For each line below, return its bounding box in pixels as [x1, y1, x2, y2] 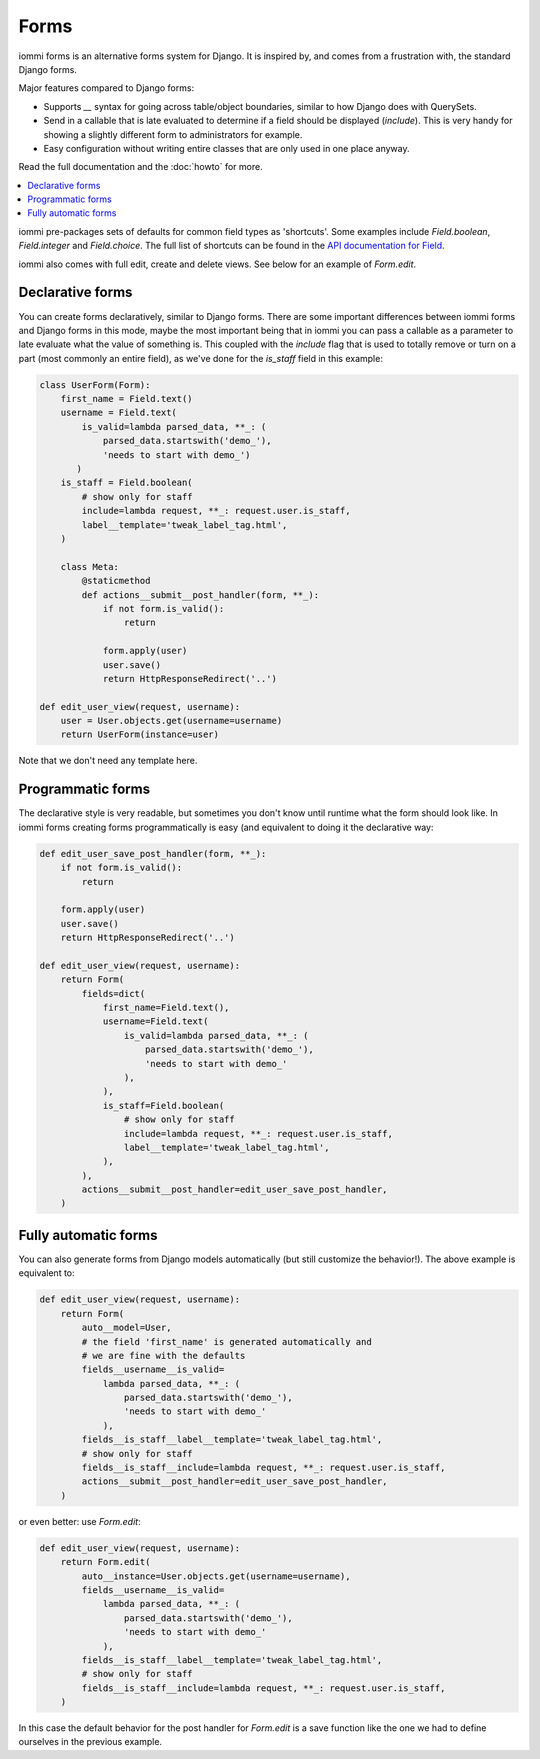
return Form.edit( [60, 1556, 151, 1568]
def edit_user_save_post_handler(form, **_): [39, 848, 267, 859]
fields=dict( [81, 988, 146, 999]
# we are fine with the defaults [81, 1350, 246, 1361]
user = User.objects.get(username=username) [60, 715, 283, 727]
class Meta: [60, 561, 120, 572]
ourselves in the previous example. [18, 1736, 163, 1748]
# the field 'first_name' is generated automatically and [81, 1336, 372, 1347]
